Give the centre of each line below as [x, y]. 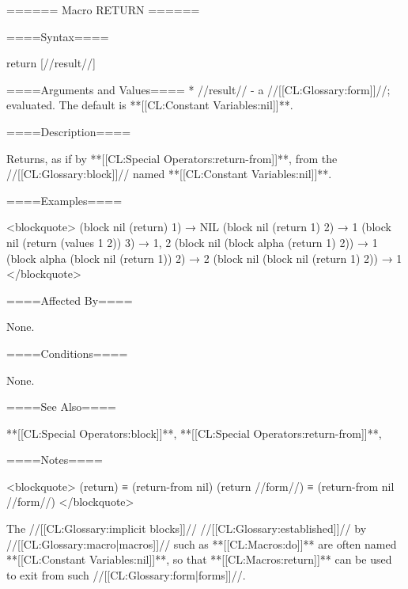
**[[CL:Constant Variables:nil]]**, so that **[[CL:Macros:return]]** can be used [199, 559]
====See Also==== [61, 407]
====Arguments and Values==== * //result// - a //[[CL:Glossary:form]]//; [198, 89]
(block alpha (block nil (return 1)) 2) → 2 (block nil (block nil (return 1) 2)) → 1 [204, 258]
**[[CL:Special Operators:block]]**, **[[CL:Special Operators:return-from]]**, [194, 433]
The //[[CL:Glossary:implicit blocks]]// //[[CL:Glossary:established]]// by [187, 528]
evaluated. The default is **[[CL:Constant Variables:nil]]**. [150, 105]
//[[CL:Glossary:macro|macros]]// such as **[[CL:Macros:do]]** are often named [202, 543]
